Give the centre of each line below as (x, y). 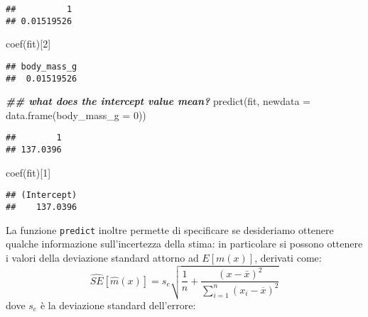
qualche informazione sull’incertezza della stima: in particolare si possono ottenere (184, 244)
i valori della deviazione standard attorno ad (102, 257)
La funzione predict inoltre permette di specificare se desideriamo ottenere (170, 229)
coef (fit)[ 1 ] (28, 172)
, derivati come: (288, 257)
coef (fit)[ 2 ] (28, 44)
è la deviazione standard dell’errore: (118, 305)
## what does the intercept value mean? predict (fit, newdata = (158, 101)
